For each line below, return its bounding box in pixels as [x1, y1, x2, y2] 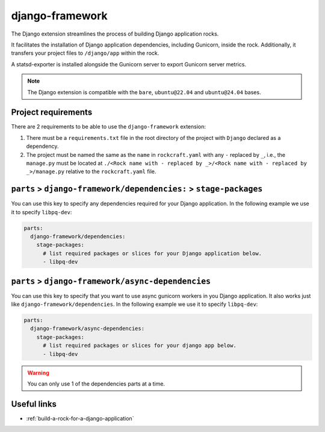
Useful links [11, 399, 57, 409]
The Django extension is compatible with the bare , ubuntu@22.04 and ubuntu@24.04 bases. [27, 88, 261, 96]
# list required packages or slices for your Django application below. [43, 250, 262, 256]
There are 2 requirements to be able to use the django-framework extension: [11, 123, 206, 130]
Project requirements [11, 107, 93, 118]
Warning [27, 369, 49, 376]
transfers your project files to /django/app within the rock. [11, 49, 159, 57]
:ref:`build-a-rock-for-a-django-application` [26, 415, 134, 422]
